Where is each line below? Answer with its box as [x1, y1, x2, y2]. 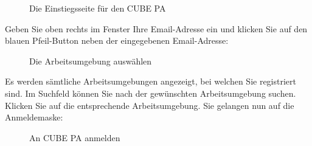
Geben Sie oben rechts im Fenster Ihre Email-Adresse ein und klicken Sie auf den [5, 22, 308, 35]
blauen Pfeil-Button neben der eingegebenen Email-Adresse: [5, 34, 229, 47]
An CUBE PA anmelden [29, 131, 120, 144]
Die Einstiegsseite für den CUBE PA [29, 2, 166, 14]
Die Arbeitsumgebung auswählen [29, 54, 152, 67]
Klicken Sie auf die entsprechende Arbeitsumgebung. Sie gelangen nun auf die [5, 99, 294, 111]
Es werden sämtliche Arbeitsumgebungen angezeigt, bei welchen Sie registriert [5, 75, 296, 88]
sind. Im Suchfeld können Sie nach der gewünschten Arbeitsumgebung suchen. [5, 86, 296, 99]
